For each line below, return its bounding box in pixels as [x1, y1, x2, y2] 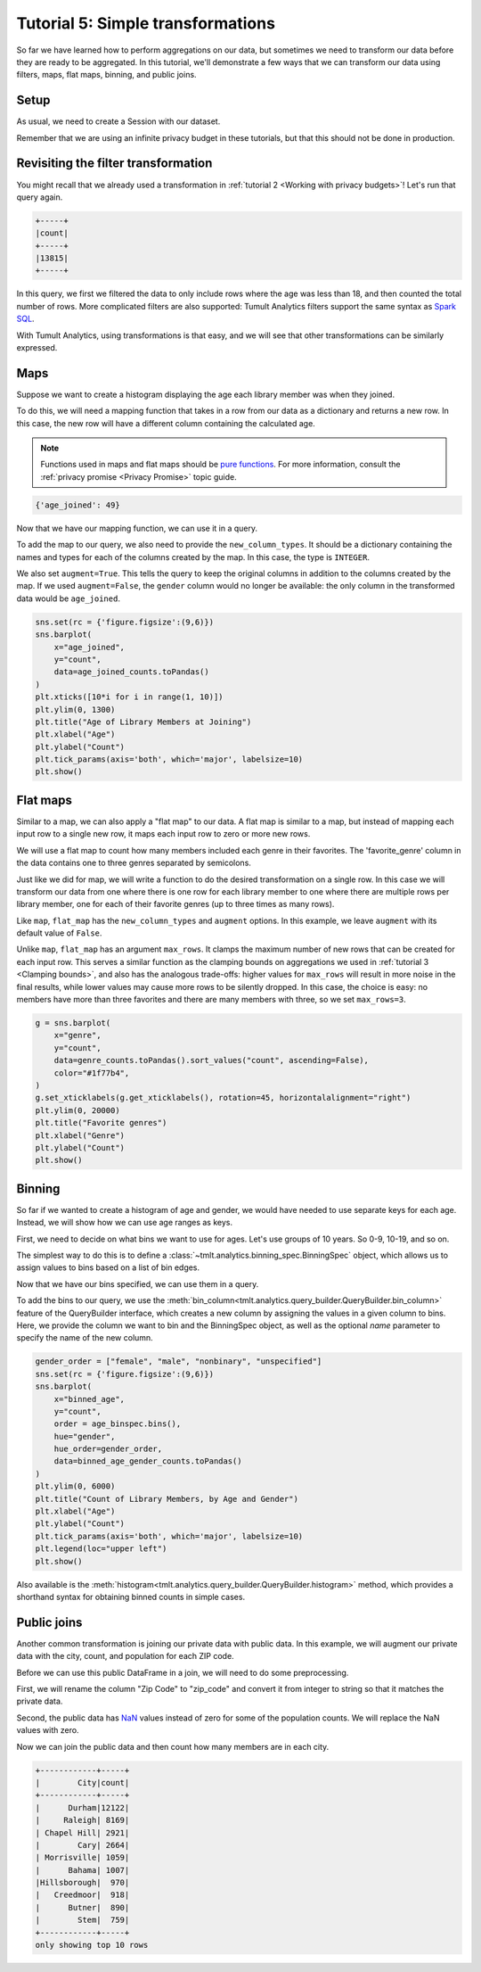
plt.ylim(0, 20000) [35, 1105, 120, 1115]
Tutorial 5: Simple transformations [16, 13, 276, 33]
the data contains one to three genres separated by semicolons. [16, 857, 251, 869]
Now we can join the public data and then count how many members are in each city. [16, 1741, 330, 1752]
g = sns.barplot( [35, 1018, 111, 1028]
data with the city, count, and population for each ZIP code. [16, 1651, 235, 1662]
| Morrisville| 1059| [35, 1852, 130, 1863]
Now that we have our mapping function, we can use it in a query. [16, 523, 258, 533]
